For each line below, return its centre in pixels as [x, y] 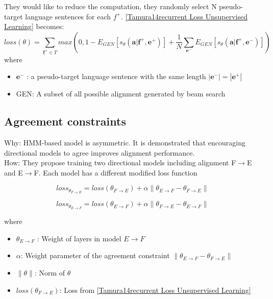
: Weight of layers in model [79, 238]
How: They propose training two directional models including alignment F [120, 163]
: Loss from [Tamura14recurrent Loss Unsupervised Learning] [155, 290]
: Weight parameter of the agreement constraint [95, 255]
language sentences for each [68, 16]
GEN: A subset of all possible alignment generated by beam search [121, 94]
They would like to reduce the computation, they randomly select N [110, 6]
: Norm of [50, 272]
